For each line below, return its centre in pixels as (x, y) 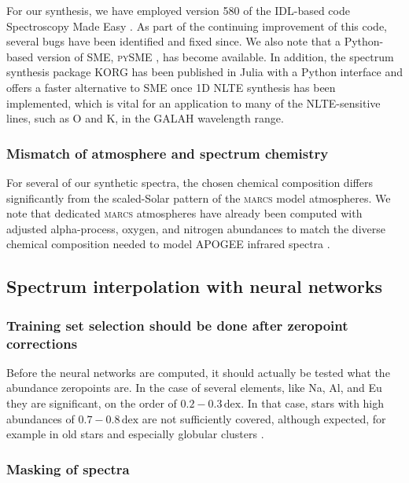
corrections (42, 343)
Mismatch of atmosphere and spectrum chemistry (168, 153)
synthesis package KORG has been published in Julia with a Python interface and (204, 72)
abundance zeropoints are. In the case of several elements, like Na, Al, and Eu (194, 388)
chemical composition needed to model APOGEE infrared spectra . (168, 244)
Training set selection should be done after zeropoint (177, 325)
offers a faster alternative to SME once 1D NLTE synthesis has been (171, 87)
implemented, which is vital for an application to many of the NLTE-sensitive (193, 102)
